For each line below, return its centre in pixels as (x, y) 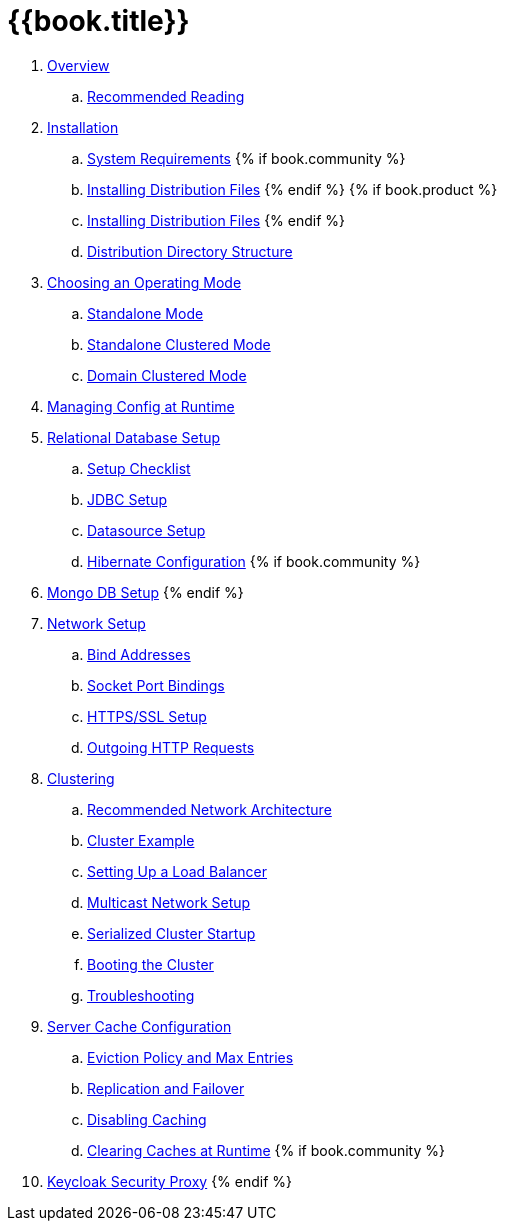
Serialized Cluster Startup (171, 933)
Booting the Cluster (150, 964)
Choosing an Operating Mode (144, 282)
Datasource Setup (146, 530)
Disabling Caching (147, 1119)
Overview (78, 65)
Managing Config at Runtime (141, 406)
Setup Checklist (139, 468)
